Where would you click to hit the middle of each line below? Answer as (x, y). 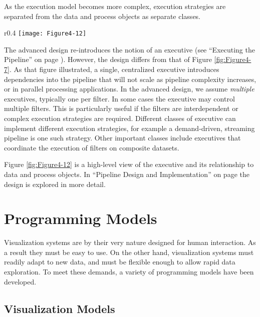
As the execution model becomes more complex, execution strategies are (115, 6)
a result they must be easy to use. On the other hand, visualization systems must (129, 252)
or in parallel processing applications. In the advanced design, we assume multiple (129, 89)
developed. (20, 281)
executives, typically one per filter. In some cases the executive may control (119, 98)
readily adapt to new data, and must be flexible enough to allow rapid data (120, 262)
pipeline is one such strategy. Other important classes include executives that (122, 138)
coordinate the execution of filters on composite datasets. (92, 147)
